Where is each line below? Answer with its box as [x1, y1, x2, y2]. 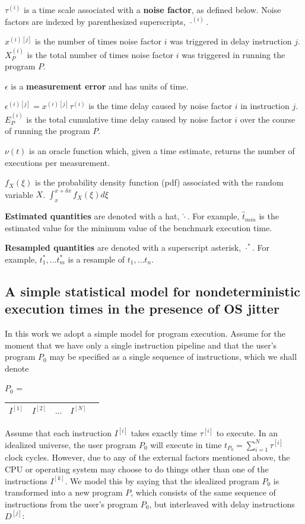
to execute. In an [216, 427, 278, 439]
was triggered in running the [182, 48, 285, 60]
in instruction [240, 100, 290, 112]
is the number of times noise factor [35, 35, 162, 47]
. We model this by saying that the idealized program [65, 474, 259, 487]
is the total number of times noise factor [27, 48, 174, 60]
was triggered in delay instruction [170, 35, 292, 47]
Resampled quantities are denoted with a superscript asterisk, [5, 241, 242, 254]
